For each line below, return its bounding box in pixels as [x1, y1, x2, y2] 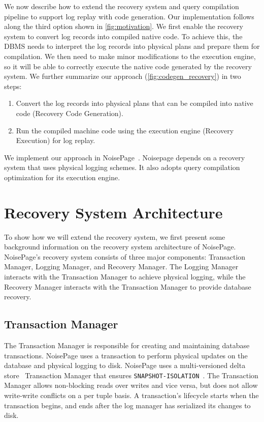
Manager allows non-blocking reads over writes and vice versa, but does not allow [4, 380, 258, 390]
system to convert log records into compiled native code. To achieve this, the [4, 31, 243, 41]
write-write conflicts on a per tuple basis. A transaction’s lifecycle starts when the [4, 390, 259, 401]
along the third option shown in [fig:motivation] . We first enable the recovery [4, 21, 243, 32]
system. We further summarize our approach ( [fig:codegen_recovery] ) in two [4, 71, 241, 81]
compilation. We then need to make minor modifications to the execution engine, [4, 50, 256, 61]
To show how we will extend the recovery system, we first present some [4, 231, 225, 242]
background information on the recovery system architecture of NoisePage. [4, 241, 236, 252]
